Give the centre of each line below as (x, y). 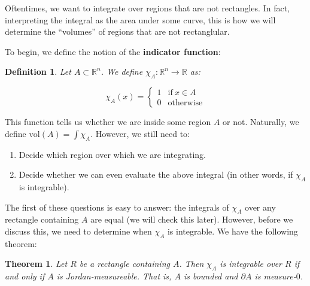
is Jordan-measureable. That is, (114, 276)
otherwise (185, 103)
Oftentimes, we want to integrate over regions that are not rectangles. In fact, (147, 8)
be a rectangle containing (124, 264)
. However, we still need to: (140, 133)
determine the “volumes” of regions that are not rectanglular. (117, 31)
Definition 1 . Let (38, 71)
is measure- (275, 276)
